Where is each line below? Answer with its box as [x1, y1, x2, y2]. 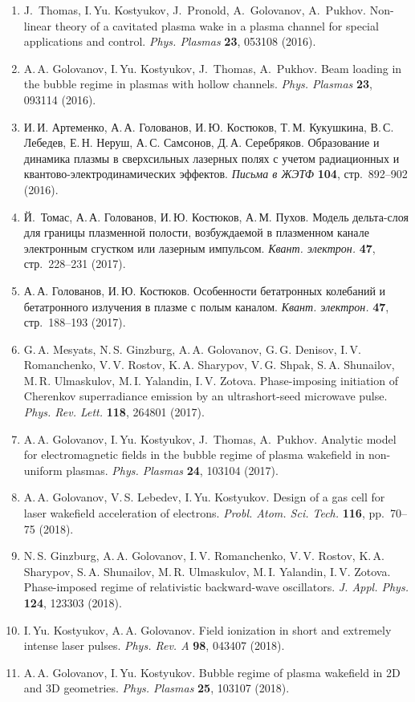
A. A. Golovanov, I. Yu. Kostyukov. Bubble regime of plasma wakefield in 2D [23, 663, 401, 680]
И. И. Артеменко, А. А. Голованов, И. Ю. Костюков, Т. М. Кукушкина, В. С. [23, 118, 394, 135]
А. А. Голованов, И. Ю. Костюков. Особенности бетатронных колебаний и [23, 282, 386, 298]
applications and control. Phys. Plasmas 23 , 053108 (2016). [23, 33, 316, 50]
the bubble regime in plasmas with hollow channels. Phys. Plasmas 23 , [23, 75, 372, 92]
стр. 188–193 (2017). [23, 314, 126, 331]
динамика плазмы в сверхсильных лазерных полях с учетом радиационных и [23, 149, 400, 166]
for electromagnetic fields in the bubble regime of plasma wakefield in [23, 446, 365, 463]
